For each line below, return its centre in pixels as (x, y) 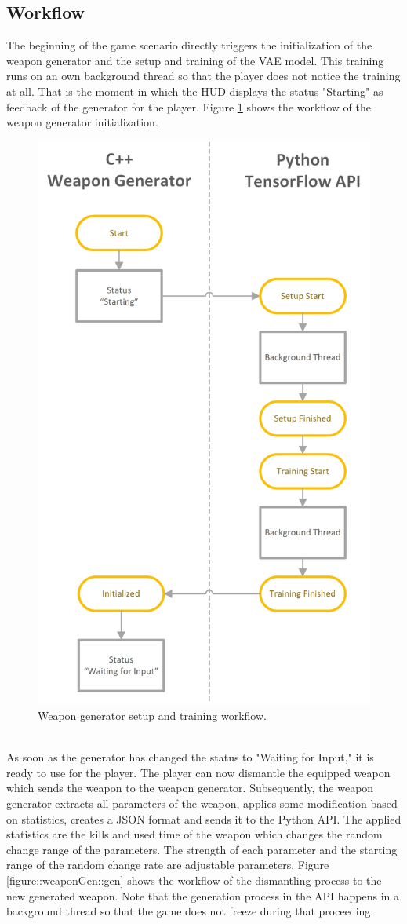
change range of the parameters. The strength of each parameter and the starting (202, 849)
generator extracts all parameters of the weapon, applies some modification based (202, 803)
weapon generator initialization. (82, 122)
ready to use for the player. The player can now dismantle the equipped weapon (198, 772)
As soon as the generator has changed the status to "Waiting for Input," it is (190, 757)
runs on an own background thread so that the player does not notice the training (203, 76)
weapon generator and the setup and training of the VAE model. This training (195, 60)
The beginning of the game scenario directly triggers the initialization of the (189, 45)
